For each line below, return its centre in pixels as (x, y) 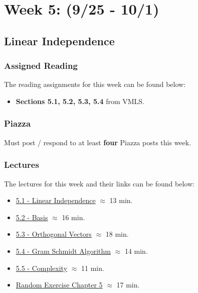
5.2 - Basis (32, 217)
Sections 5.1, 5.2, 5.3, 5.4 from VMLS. (80, 101)
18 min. (117, 234)
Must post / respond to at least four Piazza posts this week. (98, 142)
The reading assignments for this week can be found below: (95, 84)
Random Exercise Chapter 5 (59, 285)
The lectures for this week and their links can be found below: (99, 183)
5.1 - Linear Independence (56, 200)
